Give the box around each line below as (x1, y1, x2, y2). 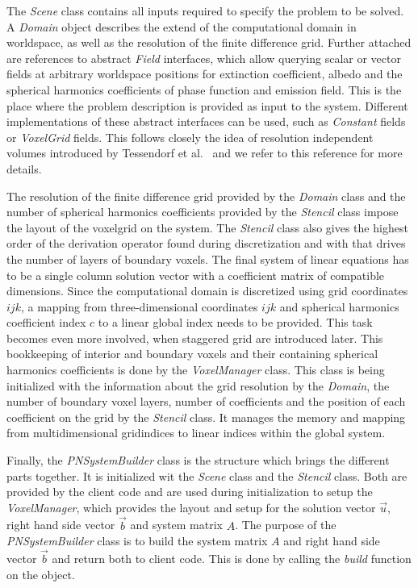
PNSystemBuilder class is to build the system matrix (6, 532, 268, 549)
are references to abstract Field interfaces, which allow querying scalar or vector (6, 49, 401, 66)
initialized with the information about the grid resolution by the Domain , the (6, 377, 390, 394)
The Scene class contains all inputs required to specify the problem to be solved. (6, 2, 404, 19)
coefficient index (6, 314, 86, 331)
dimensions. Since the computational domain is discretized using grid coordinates (6, 282, 408, 299)
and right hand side (283, 532, 380, 549)
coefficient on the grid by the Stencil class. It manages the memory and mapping (6, 408, 406, 425)
